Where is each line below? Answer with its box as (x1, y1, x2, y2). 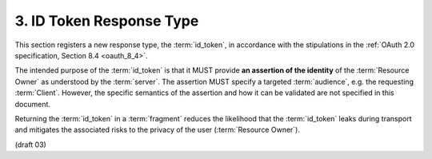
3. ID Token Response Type (14, 12, 199, 30)
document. (14, 99, 51, 109)
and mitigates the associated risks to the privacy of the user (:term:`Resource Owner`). (14, 125, 300, 135)
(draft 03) (14, 140, 47, 149)
